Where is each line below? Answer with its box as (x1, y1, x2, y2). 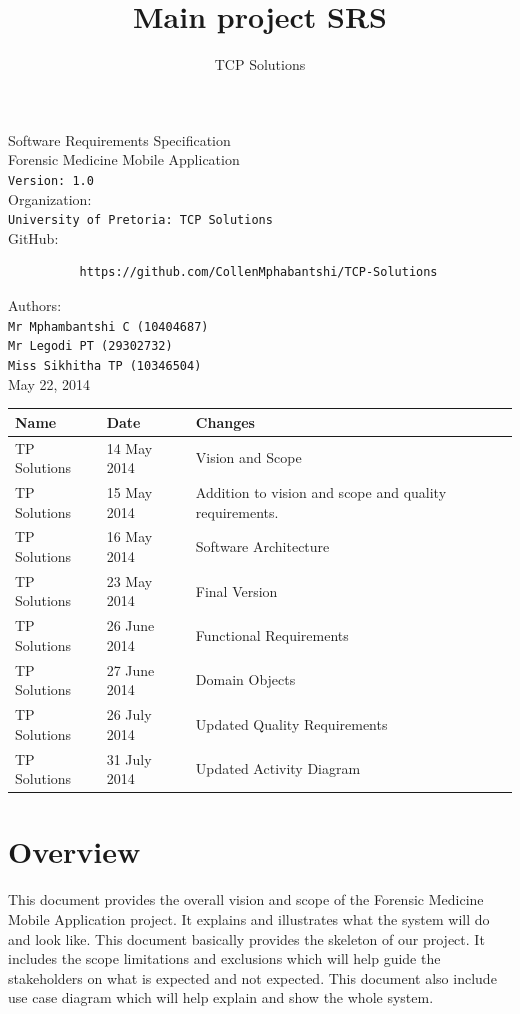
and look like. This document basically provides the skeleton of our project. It (8, 928, 485, 949)
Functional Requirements (195, 625, 349, 646)
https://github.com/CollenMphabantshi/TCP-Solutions (79, 265, 438, 280)
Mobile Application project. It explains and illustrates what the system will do (8, 908, 490, 929)
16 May (106, 526, 153, 547)
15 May (106, 481, 153, 502)
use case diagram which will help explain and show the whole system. (8, 987, 434, 1008)
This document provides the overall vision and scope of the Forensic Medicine (8, 889, 484, 910)
